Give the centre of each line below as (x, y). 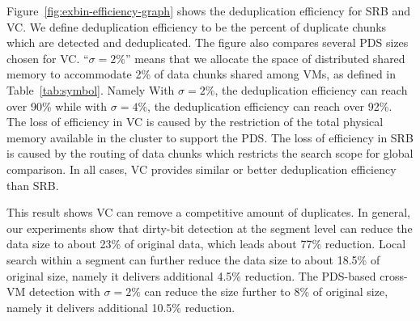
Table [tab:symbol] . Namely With (91, 89)
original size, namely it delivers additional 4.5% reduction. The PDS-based (191, 275)
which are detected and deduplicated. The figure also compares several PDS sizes (208, 42)
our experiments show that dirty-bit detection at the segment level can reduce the (210, 228)
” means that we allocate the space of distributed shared (265, 58)
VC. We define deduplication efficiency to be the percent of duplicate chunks (197, 26)
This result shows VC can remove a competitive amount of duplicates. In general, (208, 212)
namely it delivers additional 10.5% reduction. (121, 307)
